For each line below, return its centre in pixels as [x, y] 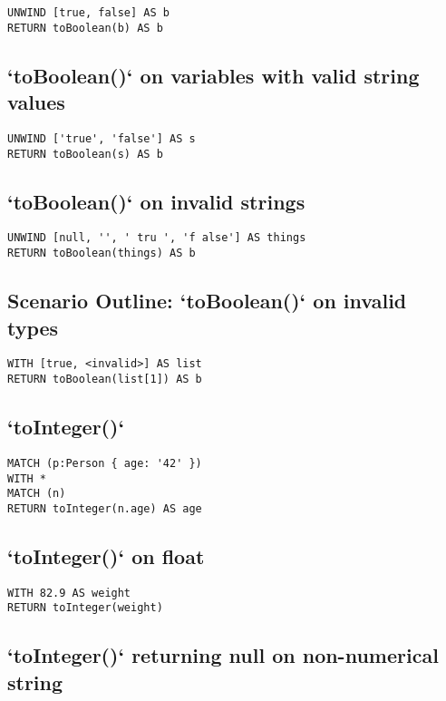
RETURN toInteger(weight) [85, 608]
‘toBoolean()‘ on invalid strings [156, 201]
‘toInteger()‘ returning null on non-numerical [223, 655]
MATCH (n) [37, 494]
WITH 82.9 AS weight [69, 593]
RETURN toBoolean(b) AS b [85, 28]
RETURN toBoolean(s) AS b [85, 154]
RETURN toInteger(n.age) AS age [105, 508]
